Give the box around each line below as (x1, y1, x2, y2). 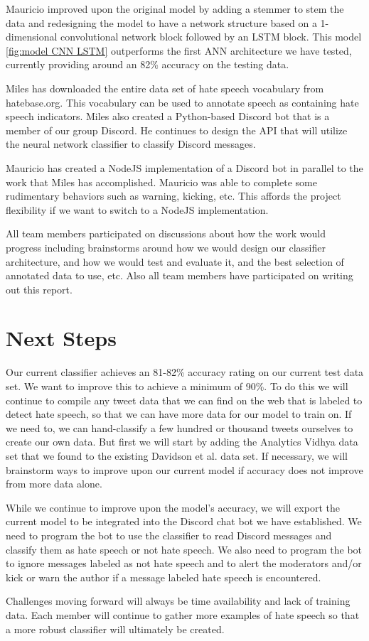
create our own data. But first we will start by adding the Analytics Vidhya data (6, 434, 358, 449)
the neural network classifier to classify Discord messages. (6, 136, 256, 151)
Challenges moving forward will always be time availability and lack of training (6, 593, 351, 608)
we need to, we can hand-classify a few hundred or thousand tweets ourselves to (6, 420, 353, 435)
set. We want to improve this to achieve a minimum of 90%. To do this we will (6, 379, 348, 393)
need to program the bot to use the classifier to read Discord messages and (6, 527, 332, 542)
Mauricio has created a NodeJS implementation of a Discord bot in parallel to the (6, 160, 363, 175)
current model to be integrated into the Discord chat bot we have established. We (6, 514, 362, 529)
